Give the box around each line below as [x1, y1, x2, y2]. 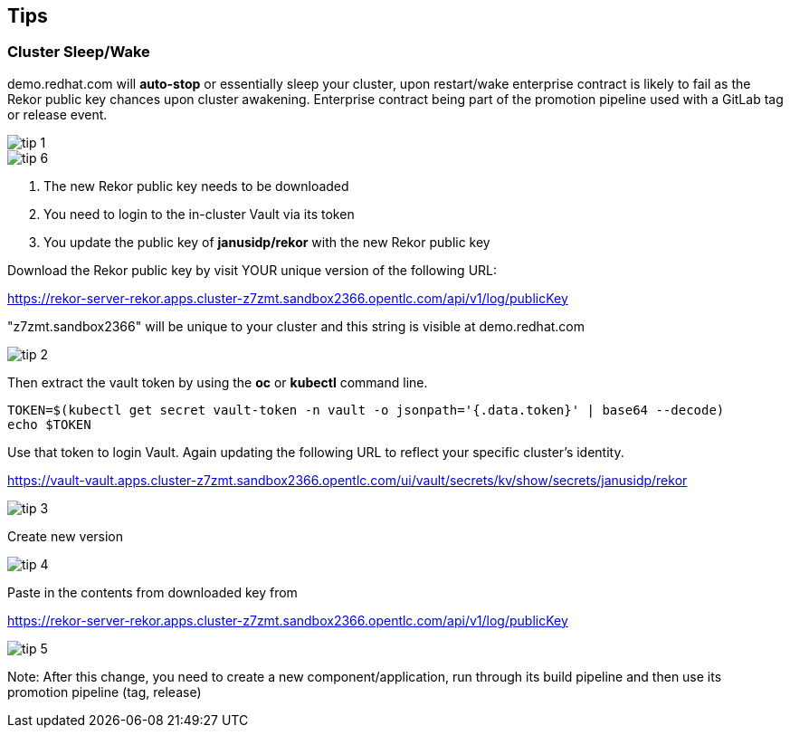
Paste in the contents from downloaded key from [7, 584, 298, 600]
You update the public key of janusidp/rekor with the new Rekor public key [43, 234, 490, 250]
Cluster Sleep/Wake [7, 43, 150, 62]
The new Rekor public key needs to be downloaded [43, 177, 349, 194]
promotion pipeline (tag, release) [7, 683, 202, 700]
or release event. [7, 106, 108, 122]
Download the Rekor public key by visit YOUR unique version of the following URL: [7, 262, 498, 278]
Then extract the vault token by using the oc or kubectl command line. [7, 374, 428, 390]
